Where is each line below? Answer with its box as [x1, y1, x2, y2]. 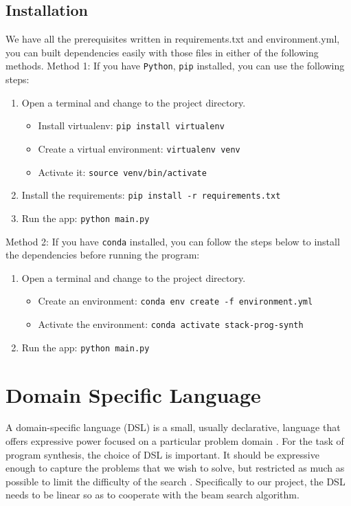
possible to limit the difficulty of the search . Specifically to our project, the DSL [5, 474, 346, 488]
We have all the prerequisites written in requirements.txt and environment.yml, [5, 32, 340, 46]
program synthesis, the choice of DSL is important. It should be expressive [5, 447, 319, 461]
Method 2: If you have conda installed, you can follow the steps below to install [5, 234, 340, 248]
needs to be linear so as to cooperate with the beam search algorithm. [5, 487, 299, 502]
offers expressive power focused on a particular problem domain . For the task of [5, 434, 344, 448]
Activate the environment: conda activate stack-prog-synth [38, 317, 304, 331]
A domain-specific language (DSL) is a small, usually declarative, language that [5, 420, 341, 434]
